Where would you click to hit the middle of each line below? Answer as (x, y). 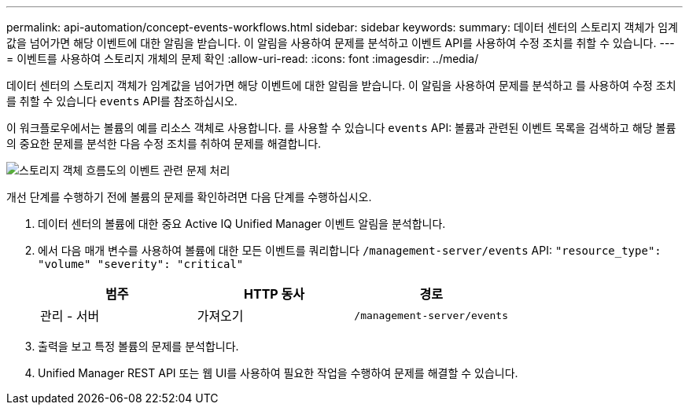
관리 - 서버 (70, 316)
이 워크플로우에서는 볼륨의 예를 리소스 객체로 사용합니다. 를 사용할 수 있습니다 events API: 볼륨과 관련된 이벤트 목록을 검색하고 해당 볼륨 (341, 128)
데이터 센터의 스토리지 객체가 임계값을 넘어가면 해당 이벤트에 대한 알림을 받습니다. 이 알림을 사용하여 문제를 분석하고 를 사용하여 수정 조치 (341, 85)
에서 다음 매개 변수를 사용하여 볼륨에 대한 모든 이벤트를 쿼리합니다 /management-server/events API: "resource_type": (350, 250)
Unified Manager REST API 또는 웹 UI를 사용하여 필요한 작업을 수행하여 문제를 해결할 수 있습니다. (278, 373)
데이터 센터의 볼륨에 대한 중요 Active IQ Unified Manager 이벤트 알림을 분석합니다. (242, 224)
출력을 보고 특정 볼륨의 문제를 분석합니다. (138, 346)
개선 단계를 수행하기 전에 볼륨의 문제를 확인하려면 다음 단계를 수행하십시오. (189, 197)
